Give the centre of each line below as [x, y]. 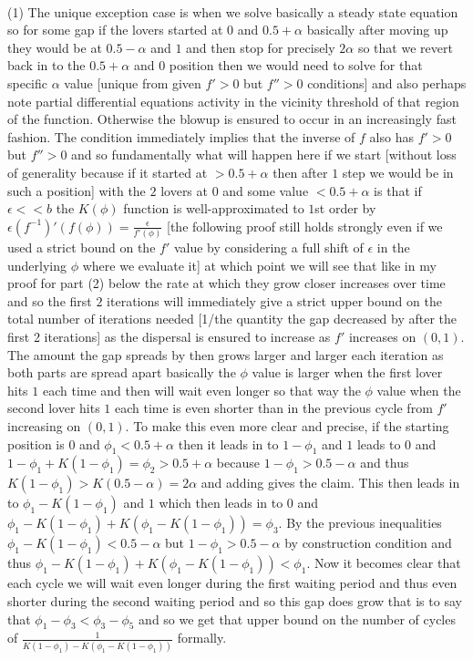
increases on [382, 337]
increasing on [44, 426]
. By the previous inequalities [360, 523]
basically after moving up [377, 30]
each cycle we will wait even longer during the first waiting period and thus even [232, 583]
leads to [379, 443]
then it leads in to [228, 443]
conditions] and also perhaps [387, 82]
